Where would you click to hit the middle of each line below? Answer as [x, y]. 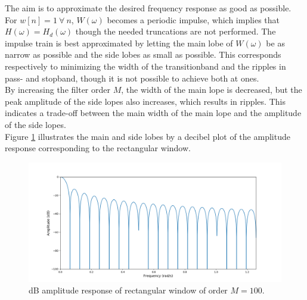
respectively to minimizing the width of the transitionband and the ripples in [145, 66]
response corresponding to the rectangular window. [98, 148]
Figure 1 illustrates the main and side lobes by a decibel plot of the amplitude [148, 136]
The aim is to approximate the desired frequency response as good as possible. [148, 8]
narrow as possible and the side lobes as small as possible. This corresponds [143, 54]
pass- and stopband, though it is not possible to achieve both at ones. [132, 78]
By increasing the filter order [58, 90]
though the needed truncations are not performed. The [176, 31]
